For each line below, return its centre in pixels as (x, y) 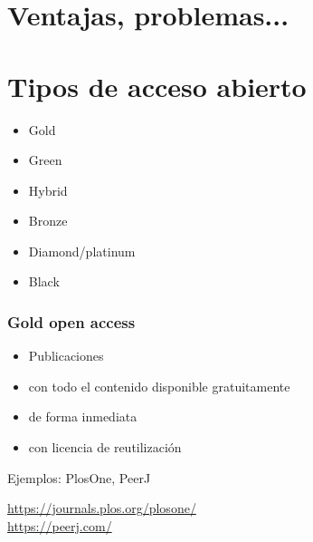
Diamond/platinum (82, 251)
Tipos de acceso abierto (157, 86)
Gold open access (71, 321)
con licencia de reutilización (105, 447)
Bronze (48, 221)
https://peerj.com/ (60, 525)
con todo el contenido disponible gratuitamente (159, 386)
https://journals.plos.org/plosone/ (102, 508)
